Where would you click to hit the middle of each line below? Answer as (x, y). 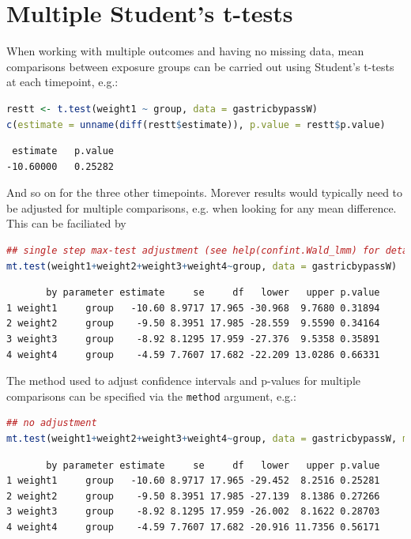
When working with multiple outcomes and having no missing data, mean (185, 51)
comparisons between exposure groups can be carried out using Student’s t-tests (200, 66)
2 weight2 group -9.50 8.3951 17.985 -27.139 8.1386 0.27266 (193, 496)
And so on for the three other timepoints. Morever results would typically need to (205, 192)
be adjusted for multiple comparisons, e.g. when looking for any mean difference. (202, 207)
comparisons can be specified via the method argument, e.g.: (151, 396)
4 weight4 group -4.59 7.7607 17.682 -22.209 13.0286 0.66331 (193, 354)
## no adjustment (52, 423)
